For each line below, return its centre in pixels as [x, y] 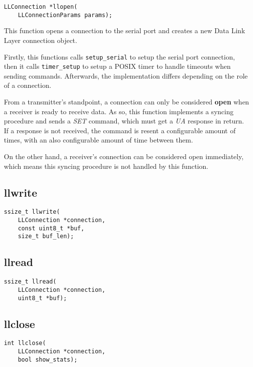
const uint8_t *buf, [51, 228]
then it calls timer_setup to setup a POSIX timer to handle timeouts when [117, 66]
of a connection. [28, 85]
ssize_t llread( [30, 282]
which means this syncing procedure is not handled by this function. [106, 166]
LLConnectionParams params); [65, 15]
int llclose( [25, 343]
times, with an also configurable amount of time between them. [99, 140]
